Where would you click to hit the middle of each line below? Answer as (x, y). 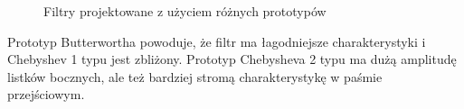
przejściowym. (46, 94)
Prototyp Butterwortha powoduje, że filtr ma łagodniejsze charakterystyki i (217, 41)
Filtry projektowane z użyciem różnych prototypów (185, 11)
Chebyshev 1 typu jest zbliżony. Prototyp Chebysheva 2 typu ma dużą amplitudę (232, 59)
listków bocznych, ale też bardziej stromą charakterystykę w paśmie (195, 76)
